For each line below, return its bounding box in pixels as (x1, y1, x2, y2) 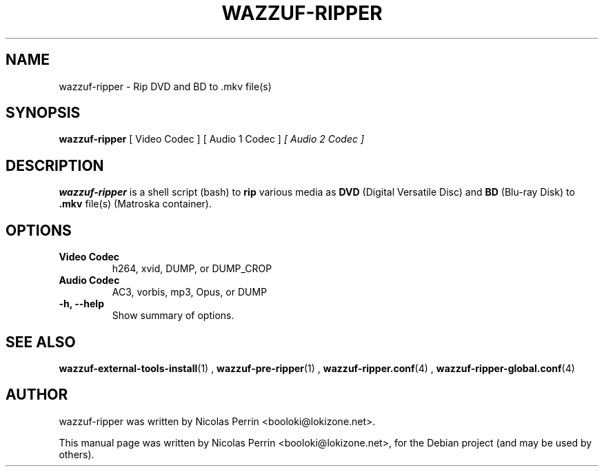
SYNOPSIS (6, 104, 81, 122)
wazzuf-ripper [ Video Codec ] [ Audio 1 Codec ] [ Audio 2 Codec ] (59, 133, 365, 145)
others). (59, 448, 94, 460)
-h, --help (59, 298, 104, 310)
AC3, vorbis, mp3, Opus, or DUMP (112, 286, 268, 298)
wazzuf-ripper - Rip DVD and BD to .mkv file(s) (59, 80, 272, 92)
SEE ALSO (6, 333, 76, 351)
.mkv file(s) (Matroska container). (59, 198, 212, 210)
